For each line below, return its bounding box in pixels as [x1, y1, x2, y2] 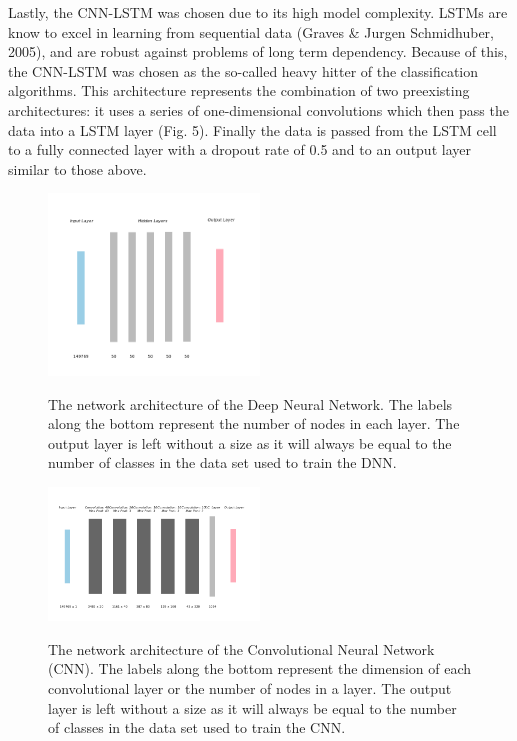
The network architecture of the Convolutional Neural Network [48, 638, 435, 659]
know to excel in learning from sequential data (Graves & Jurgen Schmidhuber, [8, 21, 494, 42]
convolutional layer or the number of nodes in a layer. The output [48, 678, 452, 699]
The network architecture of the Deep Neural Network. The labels [48, 393, 453, 414]
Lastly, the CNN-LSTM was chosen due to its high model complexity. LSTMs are [8, 2, 508, 22]
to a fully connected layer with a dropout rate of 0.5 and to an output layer [8, 139, 471, 160]
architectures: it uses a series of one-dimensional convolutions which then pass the [8, 99, 509, 120]
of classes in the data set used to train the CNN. [48, 717, 346, 738]
